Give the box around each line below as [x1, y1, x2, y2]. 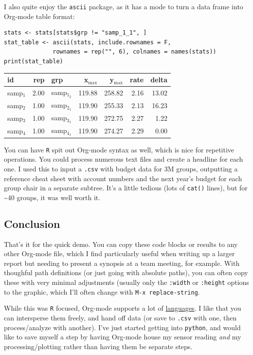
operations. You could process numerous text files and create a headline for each [4, 154, 243, 164]
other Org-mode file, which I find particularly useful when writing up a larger [4, 248, 235, 259]
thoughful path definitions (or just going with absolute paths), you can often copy [4, 267, 248, 278]
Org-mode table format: [4, 11, 75, 21]
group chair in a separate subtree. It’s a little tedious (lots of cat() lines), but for [4, 183, 248, 193]
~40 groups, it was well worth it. [4, 192, 101, 202]
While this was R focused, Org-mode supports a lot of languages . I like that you [4, 303, 241, 313]
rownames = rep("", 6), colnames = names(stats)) [53, 48, 217, 56]
